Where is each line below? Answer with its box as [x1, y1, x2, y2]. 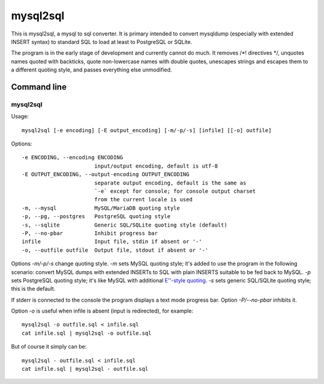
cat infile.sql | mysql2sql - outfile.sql [22, 365, 149, 373]
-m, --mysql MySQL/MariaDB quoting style [22, 204, 180, 212]
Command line [11, 82, 67, 92]
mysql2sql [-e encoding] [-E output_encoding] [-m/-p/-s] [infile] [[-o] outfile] [22, 127, 272, 133]
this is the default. [11, 285, 56, 293]
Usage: [11, 113, 29, 120]
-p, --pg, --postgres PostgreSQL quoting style [22, 213, 171, 220]
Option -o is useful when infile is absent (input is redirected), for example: [11, 307, 193, 315]
